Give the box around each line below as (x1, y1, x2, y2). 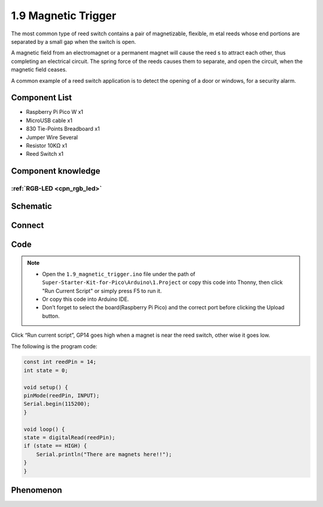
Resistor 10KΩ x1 (26, 141, 68, 149)
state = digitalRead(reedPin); (23, 434, 116, 440)
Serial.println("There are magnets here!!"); (36, 451, 172, 458)
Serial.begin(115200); (23, 400, 90, 408)
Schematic (11, 201, 52, 211)
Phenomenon (11, 485, 62, 495)
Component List (11, 93, 72, 103)
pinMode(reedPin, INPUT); (23, 393, 100, 399)
